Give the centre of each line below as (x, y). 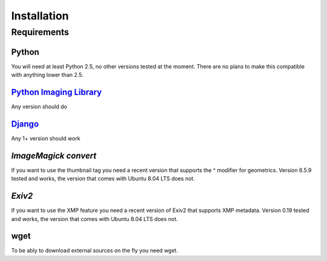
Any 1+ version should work (46, 138)
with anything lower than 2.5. (48, 75)
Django (25, 124)
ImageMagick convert (54, 155)
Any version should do (39, 107)
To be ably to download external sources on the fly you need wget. (94, 251)
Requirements (40, 32)
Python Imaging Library (57, 92)
